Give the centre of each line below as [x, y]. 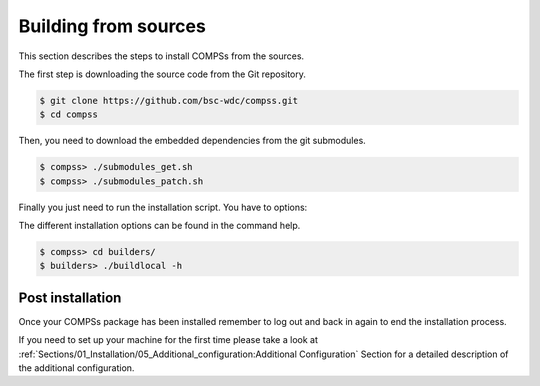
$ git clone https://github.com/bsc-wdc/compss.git [169, 100]
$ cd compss [69, 114]
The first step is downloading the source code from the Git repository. [162, 74]
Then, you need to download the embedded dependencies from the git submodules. [192, 141]
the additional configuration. [76, 368]
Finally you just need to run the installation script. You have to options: [163, 207]
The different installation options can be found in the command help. [159, 226]
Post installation [70, 297]
